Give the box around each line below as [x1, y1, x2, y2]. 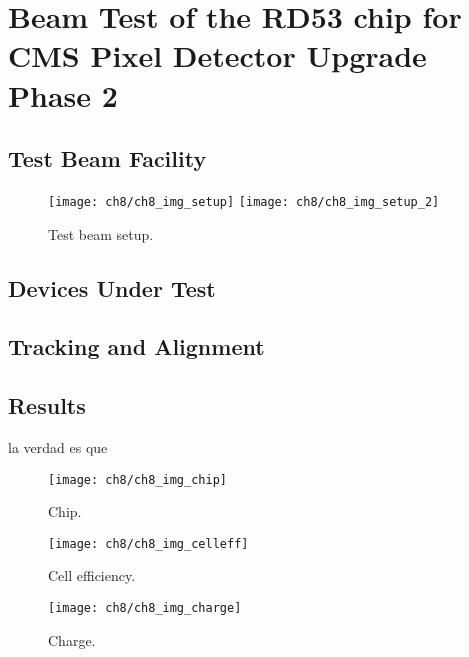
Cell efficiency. [48, 565, 136, 586]
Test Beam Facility [8, 143, 207, 174]
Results [8, 390, 86, 421]
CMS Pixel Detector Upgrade [8, 35, 427, 76]
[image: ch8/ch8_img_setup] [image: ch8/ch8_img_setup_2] [48, 194, 440, 209]
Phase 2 [8, 74, 118, 115]
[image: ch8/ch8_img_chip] [48, 472, 227, 487]
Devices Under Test [8, 272, 216, 303]
